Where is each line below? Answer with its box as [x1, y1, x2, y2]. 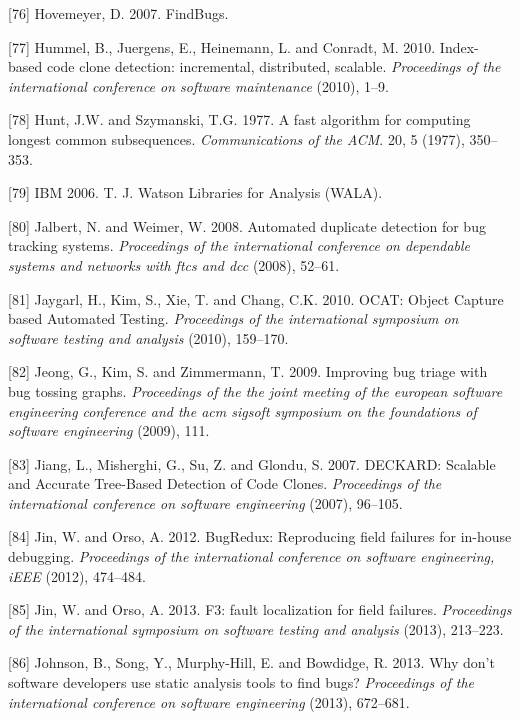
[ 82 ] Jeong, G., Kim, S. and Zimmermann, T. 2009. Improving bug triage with [8, 361, 488, 382]
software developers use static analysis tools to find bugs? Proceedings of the [8, 672, 475, 693]
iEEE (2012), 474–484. [8, 565, 146, 586]
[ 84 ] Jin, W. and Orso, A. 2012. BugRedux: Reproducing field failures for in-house [8, 526, 512, 547]
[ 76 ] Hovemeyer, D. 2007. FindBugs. [8, 3, 229, 23]
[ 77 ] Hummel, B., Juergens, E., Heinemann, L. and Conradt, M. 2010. [8, 36, 436, 57]
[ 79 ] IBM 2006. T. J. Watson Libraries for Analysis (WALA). [8, 182, 383, 203]
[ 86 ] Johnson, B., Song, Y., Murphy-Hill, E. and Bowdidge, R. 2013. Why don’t [8, 652, 495, 673]
